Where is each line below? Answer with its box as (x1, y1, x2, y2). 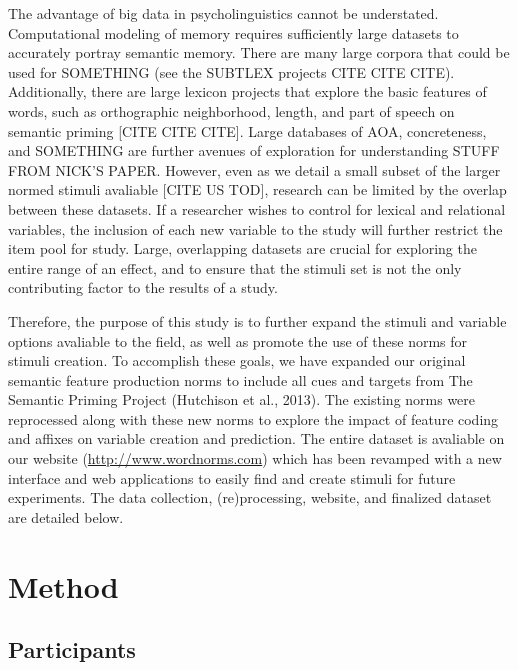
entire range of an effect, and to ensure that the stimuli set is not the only (8, 257, 462, 278)
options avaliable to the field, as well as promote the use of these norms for (8, 330, 468, 351)
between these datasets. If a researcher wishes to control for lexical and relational (8, 198, 506, 219)
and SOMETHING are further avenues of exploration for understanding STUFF (8, 140, 500, 161)
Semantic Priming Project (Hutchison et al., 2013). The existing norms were (8, 389, 476, 410)
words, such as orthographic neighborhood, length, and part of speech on (8, 100, 455, 121)
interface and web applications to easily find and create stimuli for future (8, 467, 456, 488)
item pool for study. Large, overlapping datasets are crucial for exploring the (8, 238, 477, 259)
